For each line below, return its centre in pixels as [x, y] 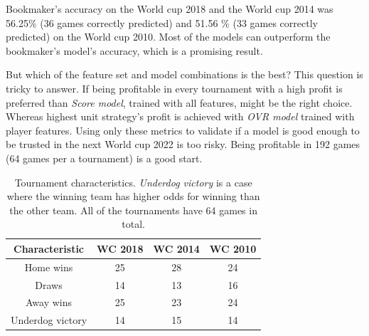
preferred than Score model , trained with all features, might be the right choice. [179, 102]
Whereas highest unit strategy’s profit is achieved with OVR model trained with [180, 116]
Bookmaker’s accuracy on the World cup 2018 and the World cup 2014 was [170, 9]
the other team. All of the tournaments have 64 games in [133, 210]
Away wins [49, 302]
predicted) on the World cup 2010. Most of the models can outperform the [168, 37]
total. [133, 224]
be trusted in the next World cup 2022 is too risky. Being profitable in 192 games [183, 144]
